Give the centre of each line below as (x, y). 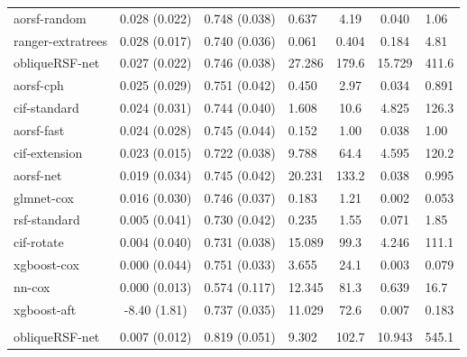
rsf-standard (47, 220)
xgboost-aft (45, 309)
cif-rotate (39, 242)
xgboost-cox (46, 265)
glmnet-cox (44, 197)
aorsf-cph (39, 85)
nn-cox (32, 286)
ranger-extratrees (61, 40)
